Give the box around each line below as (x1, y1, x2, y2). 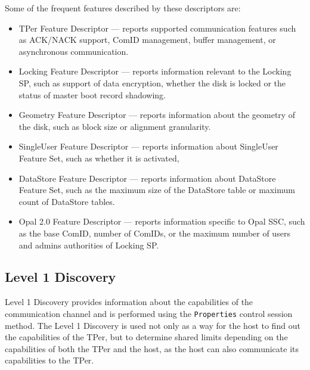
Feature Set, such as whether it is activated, (18, 151, 179, 164)
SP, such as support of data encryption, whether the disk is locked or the (18, 76, 286, 89)
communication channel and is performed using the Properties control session (5, 307, 293, 319)
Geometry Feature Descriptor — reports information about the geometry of (18, 108, 296, 121)
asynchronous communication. (18, 45, 129, 57)
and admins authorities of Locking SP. (18, 238, 159, 251)
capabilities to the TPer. (5, 354, 94, 366)
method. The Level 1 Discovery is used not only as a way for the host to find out (5, 319, 300, 331)
